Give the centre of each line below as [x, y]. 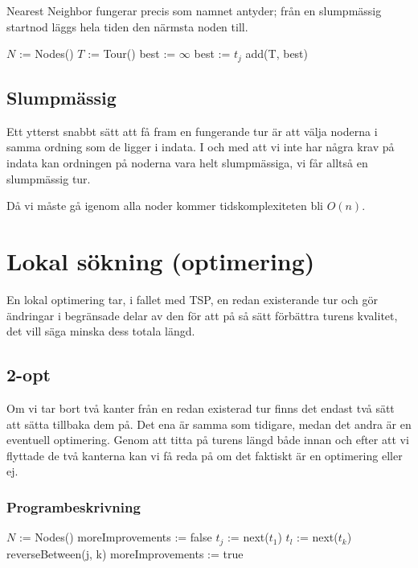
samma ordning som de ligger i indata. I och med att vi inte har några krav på [201, 147]
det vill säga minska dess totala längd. [101, 331]
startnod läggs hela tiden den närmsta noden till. [127, 26]
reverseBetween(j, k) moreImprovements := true [125, 553]
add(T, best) [277, 54]
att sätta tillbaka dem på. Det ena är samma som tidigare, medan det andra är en [209, 424]
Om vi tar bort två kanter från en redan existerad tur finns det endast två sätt [201, 407]
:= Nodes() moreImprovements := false [115, 537]
